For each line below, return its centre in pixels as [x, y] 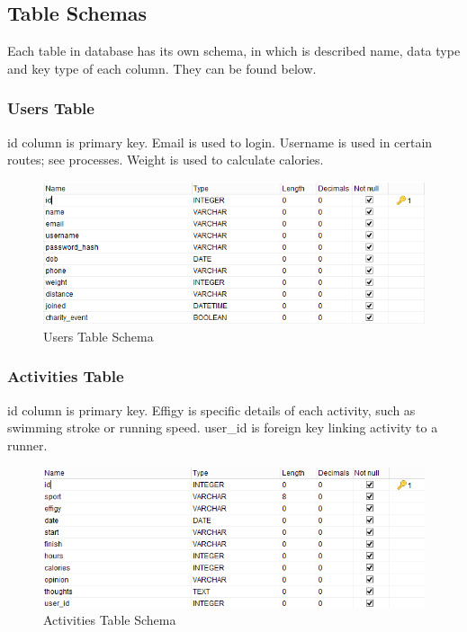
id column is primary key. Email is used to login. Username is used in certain [220, 142]
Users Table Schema [99, 336]
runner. [27, 445]
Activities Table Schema [110, 620]
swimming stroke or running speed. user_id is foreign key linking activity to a [223, 427]
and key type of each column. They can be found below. [162, 68]
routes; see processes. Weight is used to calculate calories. [166, 160]
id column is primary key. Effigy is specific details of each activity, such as [211, 409]
